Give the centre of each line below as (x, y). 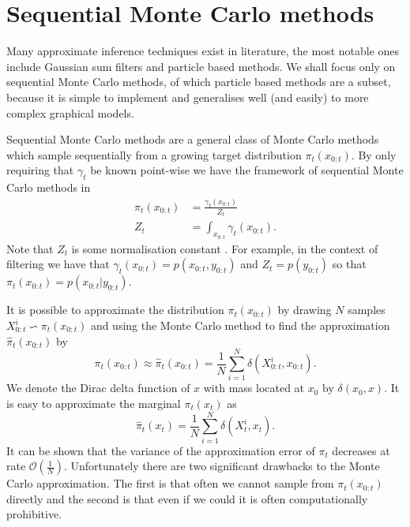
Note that (30, 248)
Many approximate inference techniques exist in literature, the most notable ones (203, 51)
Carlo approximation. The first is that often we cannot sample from (170, 483)
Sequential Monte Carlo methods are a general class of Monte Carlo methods (193, 139)
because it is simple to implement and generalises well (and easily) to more (188, 97)
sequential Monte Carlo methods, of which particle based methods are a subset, (199, 82)
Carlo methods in (49, 187)
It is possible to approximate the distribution (115, 310)
